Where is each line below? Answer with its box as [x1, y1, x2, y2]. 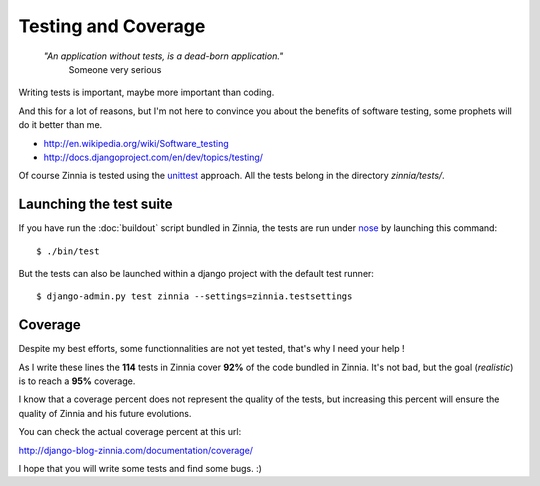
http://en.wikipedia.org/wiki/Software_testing [43, 137, 229, 149]
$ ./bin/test [36, 245, 100, 257]
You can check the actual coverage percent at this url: [18, 426, 242, 438]
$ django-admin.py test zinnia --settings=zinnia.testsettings [36, 291, 353, 302]
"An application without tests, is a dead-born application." [43, 50, 284, 62]
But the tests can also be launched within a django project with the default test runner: [18, 267, 375, 279]
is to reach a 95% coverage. [18, 375, 136, 387]
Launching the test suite [18, 196, 173, 213]
